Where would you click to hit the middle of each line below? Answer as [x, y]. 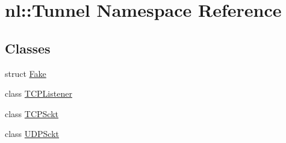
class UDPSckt [32, 134]
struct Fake [26, 73]
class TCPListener [39, 93]
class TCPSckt [32, 113]
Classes [28, 48]
